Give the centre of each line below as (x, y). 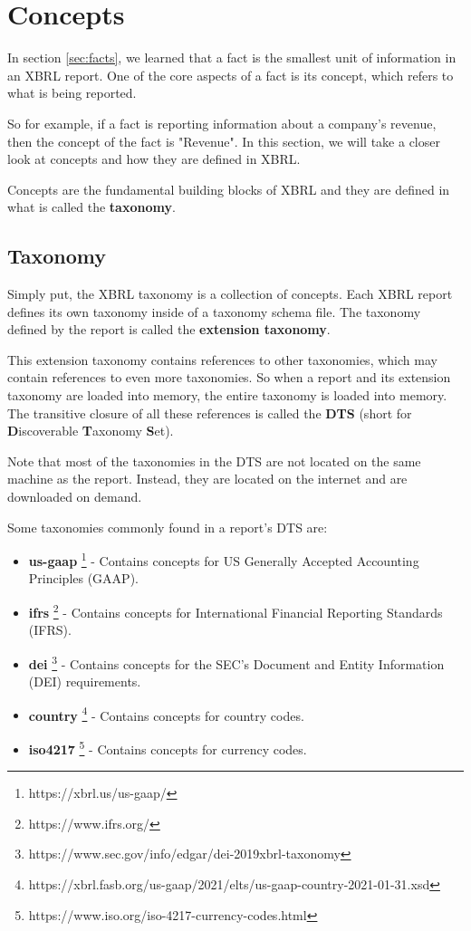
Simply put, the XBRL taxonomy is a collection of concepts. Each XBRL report (230, 294)
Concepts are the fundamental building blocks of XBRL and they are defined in (229, 189)
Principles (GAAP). (83, 578)
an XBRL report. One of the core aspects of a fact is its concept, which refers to (231, 75)
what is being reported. (72, 93)
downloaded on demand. (75, 497)
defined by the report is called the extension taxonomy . (169, 329)
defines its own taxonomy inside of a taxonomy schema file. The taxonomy (214, 311)
